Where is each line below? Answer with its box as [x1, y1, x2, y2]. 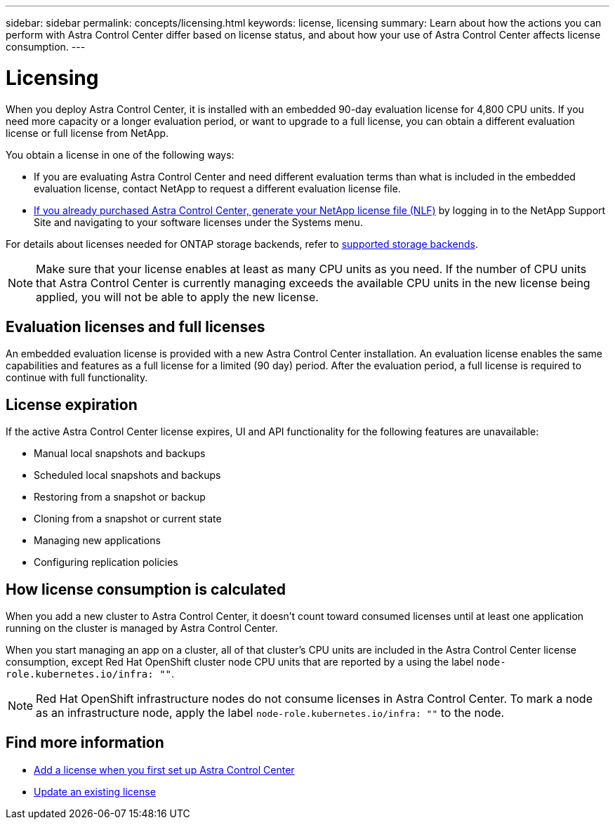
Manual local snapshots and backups [34, 447, 206, 460]
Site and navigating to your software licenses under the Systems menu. [34, 216, 363, 228]
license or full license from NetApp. [6, 126, 169, 139]
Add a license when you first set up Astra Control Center [34, 763, 295, 776]
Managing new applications [34, 534, 161, 547]
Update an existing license [34, 785, 156, 798]
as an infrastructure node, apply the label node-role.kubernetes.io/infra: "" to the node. [36, 706, 505, 720]
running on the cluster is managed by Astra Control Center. [6, 622, 278, 635]
